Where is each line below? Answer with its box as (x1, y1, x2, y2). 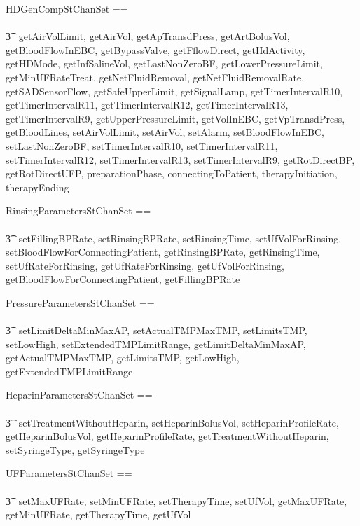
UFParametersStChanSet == (6, 466, 132, 480)
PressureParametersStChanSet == (6, 295, 155, 310)
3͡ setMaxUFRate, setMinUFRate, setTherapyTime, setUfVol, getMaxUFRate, (6, 493, 347, 508)
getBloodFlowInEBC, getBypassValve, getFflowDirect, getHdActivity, (6, 42, 305, 57)
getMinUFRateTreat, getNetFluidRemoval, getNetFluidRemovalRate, (6, 69, 305, 84)
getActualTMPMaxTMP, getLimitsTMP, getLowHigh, (6, 350, 240, 365)
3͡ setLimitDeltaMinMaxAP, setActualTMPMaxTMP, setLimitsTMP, (6, 323, 307, 338)
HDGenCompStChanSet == (6, 1, 128, 15)
